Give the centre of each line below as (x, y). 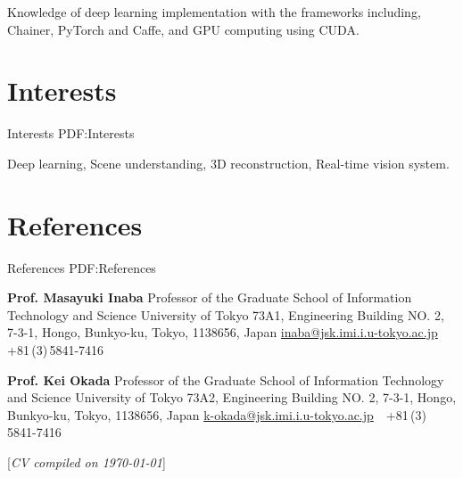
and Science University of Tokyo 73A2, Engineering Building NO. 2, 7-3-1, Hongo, (232, 397)
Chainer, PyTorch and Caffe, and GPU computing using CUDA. (183, 29)
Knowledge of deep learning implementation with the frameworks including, (214, 12)
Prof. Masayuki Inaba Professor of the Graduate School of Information (210, 297)
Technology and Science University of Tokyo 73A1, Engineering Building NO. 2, (226, 314)
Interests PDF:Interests (71, 133)
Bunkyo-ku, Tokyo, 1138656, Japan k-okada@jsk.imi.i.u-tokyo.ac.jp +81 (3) (217, 414)
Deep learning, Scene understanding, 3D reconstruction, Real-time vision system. (228, 163)
